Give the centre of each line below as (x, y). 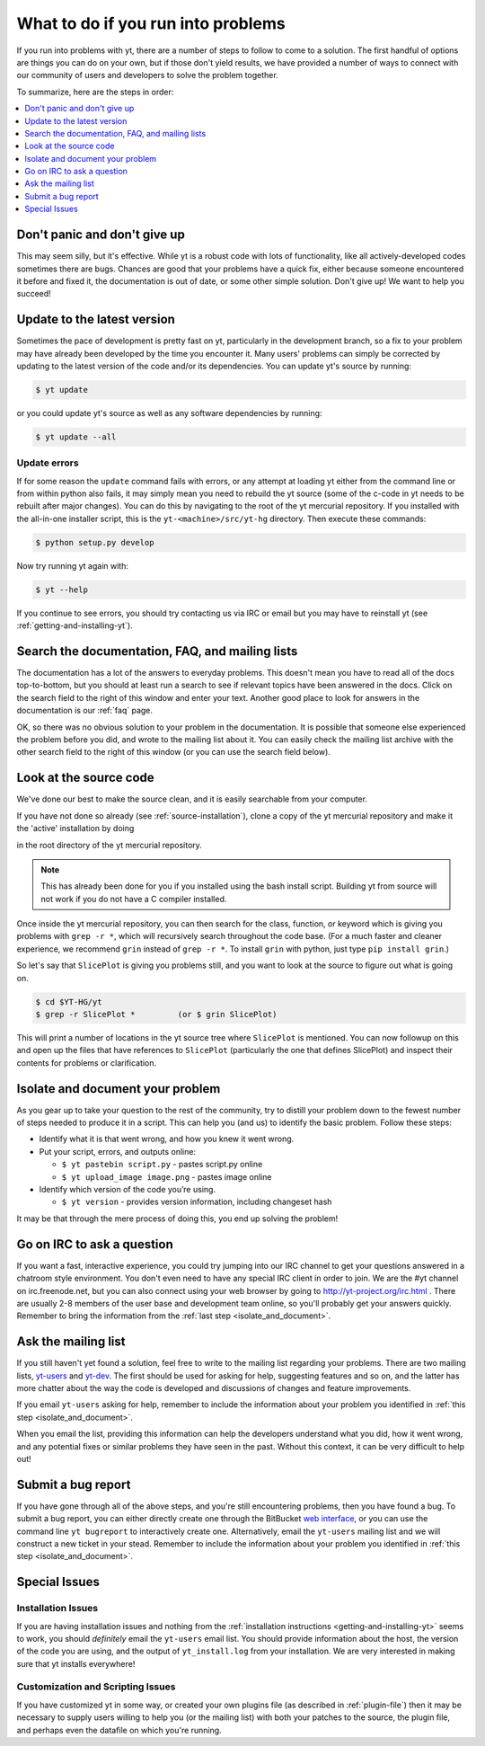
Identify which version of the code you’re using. (127, 1190)
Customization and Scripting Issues (96, 1687)
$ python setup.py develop (95, 542)
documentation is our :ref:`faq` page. (84, 711)
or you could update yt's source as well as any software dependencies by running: (169, 412)
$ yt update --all (76, 437)
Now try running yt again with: (73, 565)
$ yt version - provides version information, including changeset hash (197, 1202)
